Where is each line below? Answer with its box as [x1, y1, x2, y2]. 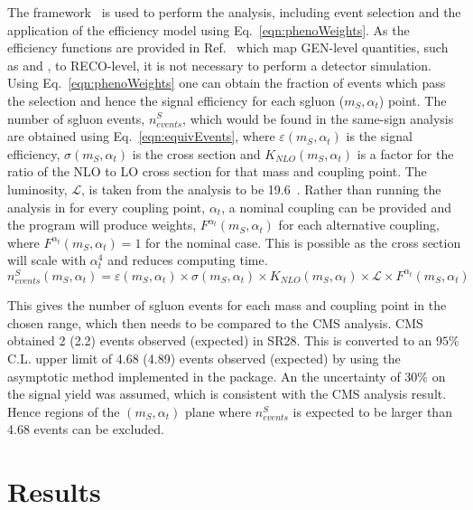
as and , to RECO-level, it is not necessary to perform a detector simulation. [7, 55, 431, 74]
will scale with [7, 250, 87, 269]
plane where [184, 401, 252, 420]
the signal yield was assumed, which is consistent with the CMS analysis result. [7, 384, 447, 403]
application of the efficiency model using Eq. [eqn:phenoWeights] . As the [7, 20, 410, 39]
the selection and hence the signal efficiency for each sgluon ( [7, 90, 345, 109]
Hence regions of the [7, 401, 120, 420]
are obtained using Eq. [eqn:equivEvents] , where [7, 127, 275, 146]
